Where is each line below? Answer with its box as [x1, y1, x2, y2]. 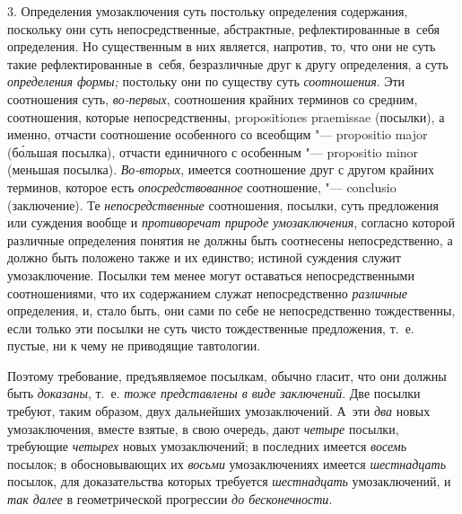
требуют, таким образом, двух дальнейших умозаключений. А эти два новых [7, 402, 431, 421]
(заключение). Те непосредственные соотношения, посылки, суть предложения [7, 195, 439, 214]
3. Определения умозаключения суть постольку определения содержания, [7, 2, 408, 20]
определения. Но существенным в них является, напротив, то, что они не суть [7, 37, 436, 56]
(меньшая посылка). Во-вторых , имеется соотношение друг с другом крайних [7, 160, 434, 179]
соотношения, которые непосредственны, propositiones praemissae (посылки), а [7, 107, 445, 126]
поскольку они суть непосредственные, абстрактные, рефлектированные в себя [7, 19, 440, 38]
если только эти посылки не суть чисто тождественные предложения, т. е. [7, 318, 414, 337]
